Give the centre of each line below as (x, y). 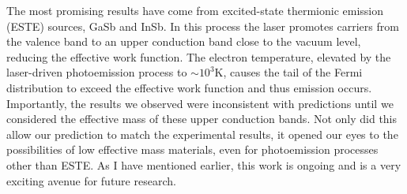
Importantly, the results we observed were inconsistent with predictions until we (200, 103)
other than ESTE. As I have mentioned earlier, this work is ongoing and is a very (204, 164)
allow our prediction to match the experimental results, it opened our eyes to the (202, 134)
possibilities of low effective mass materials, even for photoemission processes (192, 149)
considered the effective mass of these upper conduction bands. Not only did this (202, 119)
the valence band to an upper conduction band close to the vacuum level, (184, 41)
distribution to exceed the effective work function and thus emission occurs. (189, 87)
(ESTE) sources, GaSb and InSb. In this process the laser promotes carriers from (203, 26)
